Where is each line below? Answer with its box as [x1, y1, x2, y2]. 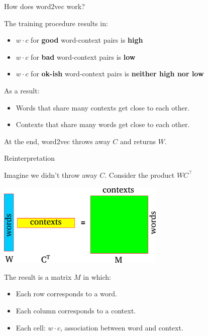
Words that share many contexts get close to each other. [16, 102, 190, 113]
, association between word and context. [60, 322, 183, 332]
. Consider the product [105, 169, 175, 180]
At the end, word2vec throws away [4, 136, 111, 146]
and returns [120, 136, 156, 146]
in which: [83, 271, 111, 282]
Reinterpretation [4, 153, 55, 163]
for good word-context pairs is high [31, 35, 143, 45]
